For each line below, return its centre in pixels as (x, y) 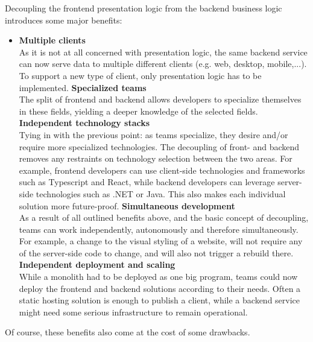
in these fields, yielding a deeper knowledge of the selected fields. (138, 111)
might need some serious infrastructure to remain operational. (133, 312)
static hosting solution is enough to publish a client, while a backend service (160, 300)
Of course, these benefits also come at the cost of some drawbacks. (128, 332)
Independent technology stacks (84, 123)
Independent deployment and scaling (97, 264)
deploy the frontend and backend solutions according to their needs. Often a (160, 288)
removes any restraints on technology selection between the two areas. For (156, 158)
